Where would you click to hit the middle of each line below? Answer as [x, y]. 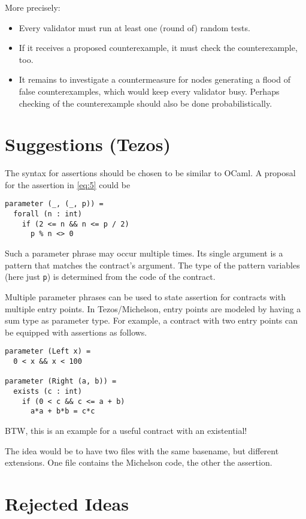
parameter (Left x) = [48, 351]
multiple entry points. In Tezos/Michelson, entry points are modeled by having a [153, 308]
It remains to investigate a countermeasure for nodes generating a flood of [154, 79]
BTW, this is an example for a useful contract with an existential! [126, 430]
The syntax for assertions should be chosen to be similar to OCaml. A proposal [150, 173]
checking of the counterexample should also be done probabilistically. [146, 103]
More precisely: [33, 7]
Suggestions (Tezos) [88, 144]
